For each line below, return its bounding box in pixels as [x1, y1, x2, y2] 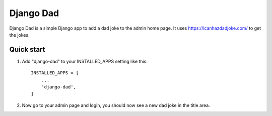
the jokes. [9, 32, 30, 38]
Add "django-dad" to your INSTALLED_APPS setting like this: [22, 58, 148, 64]
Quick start [9, 45, 45, 54]
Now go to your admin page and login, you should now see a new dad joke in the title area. [22, 102, 210, 108]
